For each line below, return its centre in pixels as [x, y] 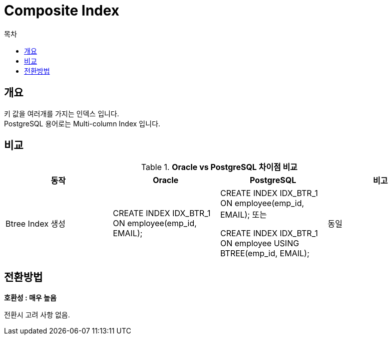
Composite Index [62, 11]
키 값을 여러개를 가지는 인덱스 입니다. [62, 113]
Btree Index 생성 [36, 224]
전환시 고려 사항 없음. [37, 315]
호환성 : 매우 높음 [30, 298]
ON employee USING [260, 243]
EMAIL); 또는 [244, 215]
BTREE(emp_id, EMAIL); [265, 253]
